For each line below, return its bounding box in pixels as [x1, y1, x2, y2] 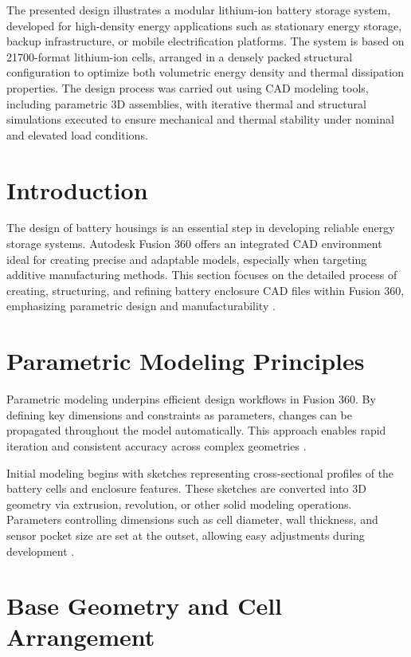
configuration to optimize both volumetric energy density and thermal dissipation [6, 64, 404, 81]
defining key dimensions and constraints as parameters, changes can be [6, 406, 352, 423]
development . [6, 542, 75, 559]
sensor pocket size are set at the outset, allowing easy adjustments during [6, 526, 365, 543]
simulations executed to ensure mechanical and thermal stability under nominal [6, 111, 394, 128]
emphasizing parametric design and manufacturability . [6, 297, 276, 314]
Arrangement [6, 620, 155, 653]
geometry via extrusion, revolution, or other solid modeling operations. [6, 495, 352, 512]
